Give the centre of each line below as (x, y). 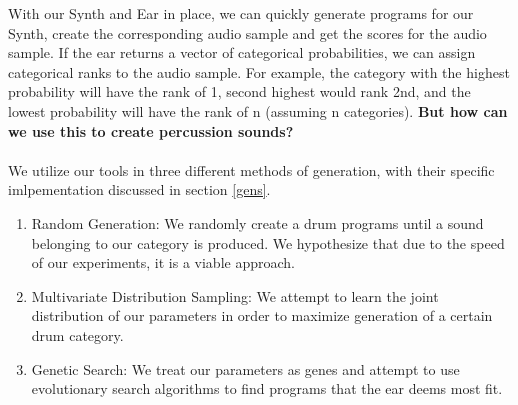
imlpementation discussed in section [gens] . (139, 189)
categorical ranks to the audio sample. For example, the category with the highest (259, 71)
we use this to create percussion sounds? (151, 130)
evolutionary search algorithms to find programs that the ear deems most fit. (267, 388)
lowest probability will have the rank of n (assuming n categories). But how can (258, 110)
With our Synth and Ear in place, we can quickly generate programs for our (241, 13)
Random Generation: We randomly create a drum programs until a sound (257, 222)
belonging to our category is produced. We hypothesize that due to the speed (268, 242)
